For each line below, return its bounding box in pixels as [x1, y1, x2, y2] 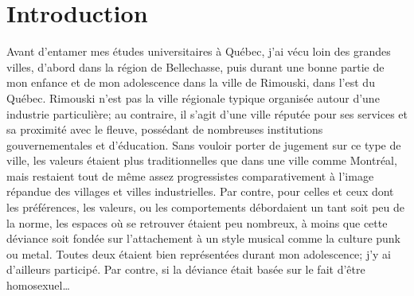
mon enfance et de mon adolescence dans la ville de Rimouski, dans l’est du [6, 74, 375, 91]
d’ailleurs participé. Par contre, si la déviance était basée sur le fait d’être [6, 261, 365, 278]
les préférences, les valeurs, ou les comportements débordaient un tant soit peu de [6, 199, 405, 216]
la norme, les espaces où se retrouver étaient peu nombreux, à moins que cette [6, 214, 388, 231]
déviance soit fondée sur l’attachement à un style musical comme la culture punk [6, 230, 401, 247]
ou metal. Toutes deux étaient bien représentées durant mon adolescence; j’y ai [6, 245, 391, 262]
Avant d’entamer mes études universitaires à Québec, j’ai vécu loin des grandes [6, 43, 391, 60]
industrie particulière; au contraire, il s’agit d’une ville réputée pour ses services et [6, 105, 408, 122]
